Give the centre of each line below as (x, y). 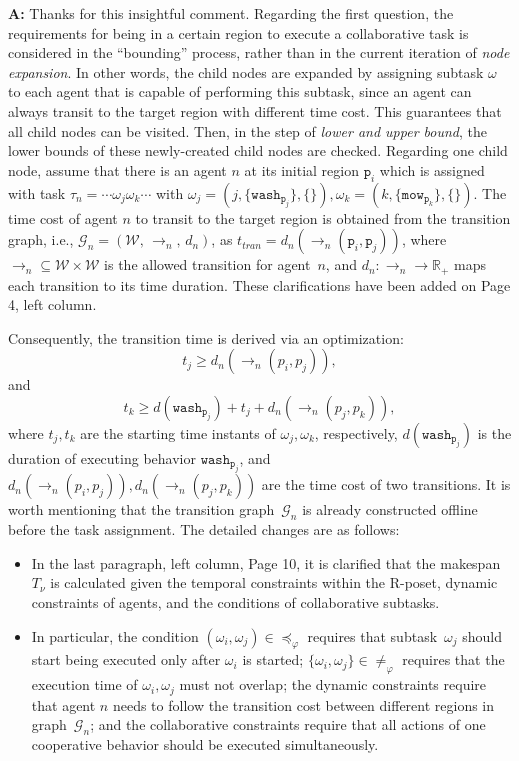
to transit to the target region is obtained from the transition (323, 217)
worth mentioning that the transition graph (141, 509)
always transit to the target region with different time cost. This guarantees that (255, 110)
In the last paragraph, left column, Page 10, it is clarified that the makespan (266, 562)
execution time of (84, 684)
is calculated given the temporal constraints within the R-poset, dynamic (274, 582)
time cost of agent (63, 217)
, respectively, (356, 432)
